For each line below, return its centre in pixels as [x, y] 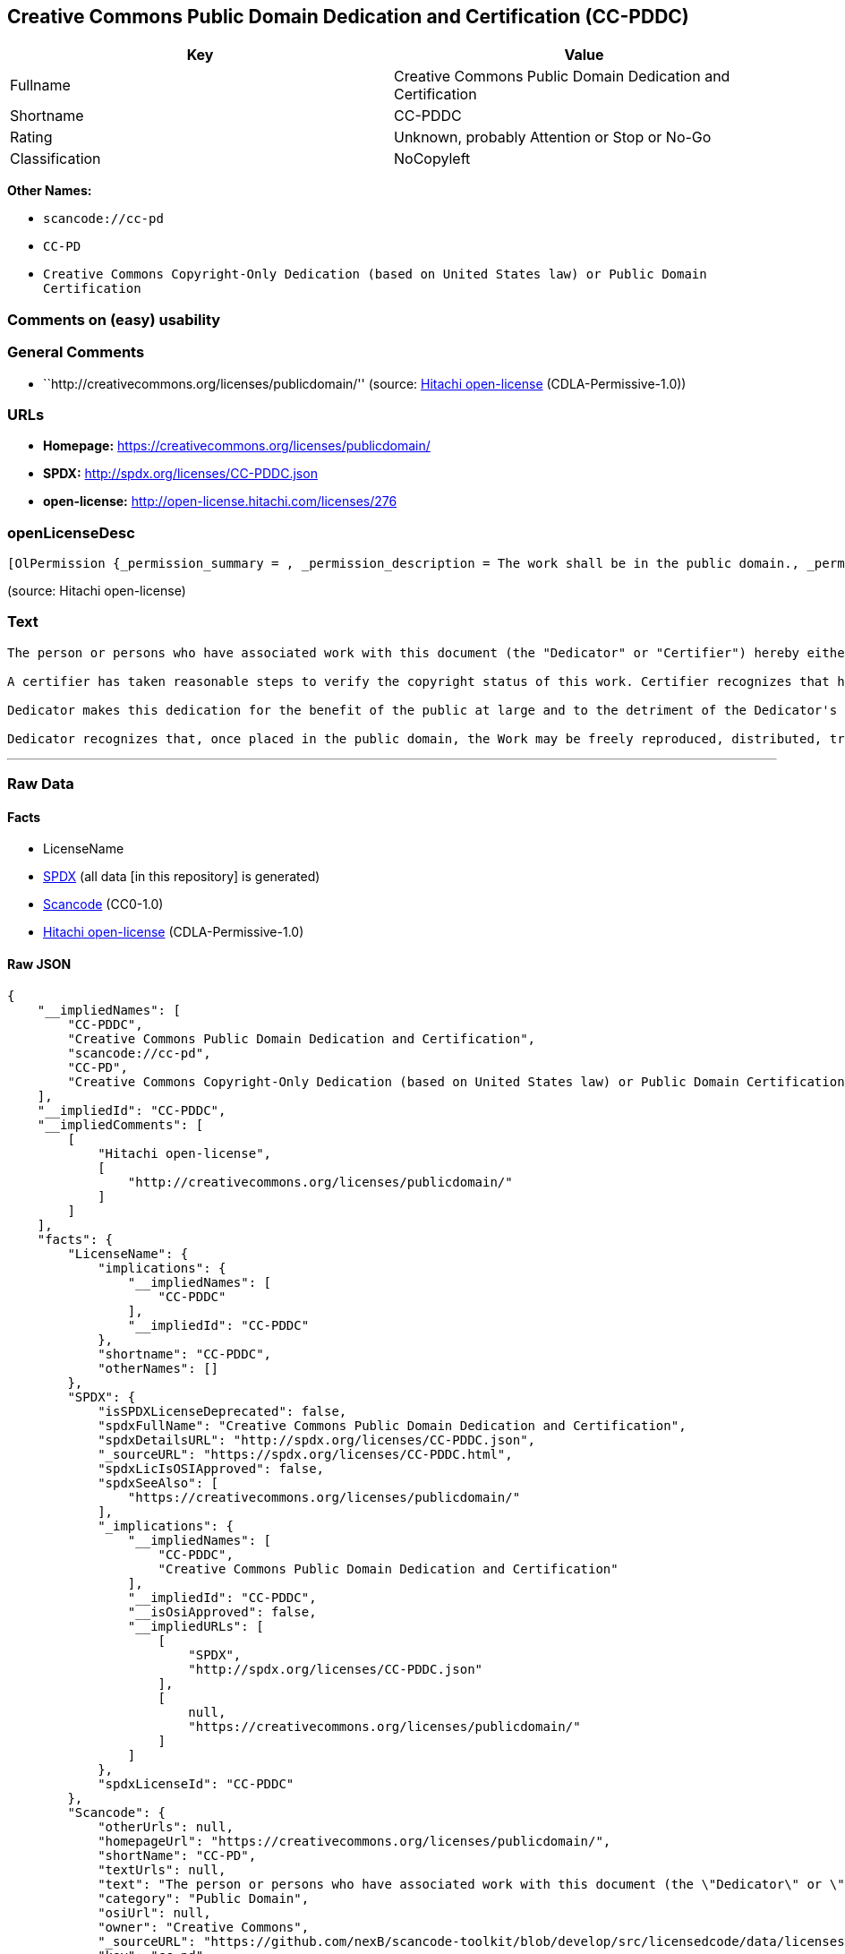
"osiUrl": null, [154, 1912]
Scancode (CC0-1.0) [103, 904]
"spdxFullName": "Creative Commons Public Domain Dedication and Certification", [392, 1425]
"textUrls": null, [162, 1869]
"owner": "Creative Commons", [204, 1927]
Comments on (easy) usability [114, 319]
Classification [55, 159]
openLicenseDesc [71, 532]
